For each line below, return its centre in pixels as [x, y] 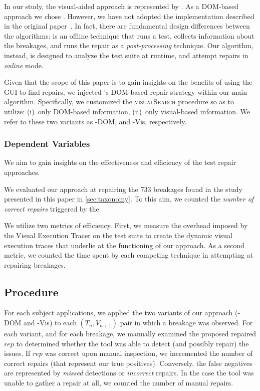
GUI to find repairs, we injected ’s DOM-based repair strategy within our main [126, 91]
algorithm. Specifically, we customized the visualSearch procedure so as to [119, 102]
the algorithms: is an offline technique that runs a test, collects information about [129, 35]
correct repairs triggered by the [52, 208]
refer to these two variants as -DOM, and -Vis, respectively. [95, 121]
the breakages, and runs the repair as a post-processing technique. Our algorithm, [129, 45]
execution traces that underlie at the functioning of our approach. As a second [124, 245]
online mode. [24, 65]
